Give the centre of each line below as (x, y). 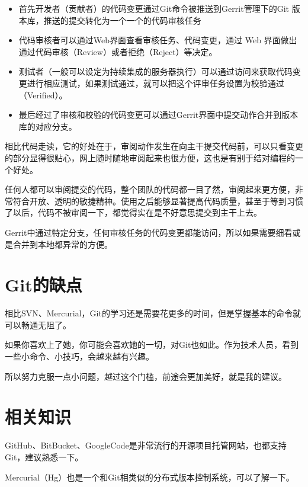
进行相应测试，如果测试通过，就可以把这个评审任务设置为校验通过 (155, 83)
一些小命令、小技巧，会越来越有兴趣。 (79, 356)
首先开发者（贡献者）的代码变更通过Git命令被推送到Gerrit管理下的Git (154, 8)
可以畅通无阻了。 (38, 324)
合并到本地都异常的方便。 (62, 244)
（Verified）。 (43, 94)
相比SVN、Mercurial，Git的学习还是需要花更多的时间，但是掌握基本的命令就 (153, 313)
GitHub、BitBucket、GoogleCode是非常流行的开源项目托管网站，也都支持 (146, 445)
